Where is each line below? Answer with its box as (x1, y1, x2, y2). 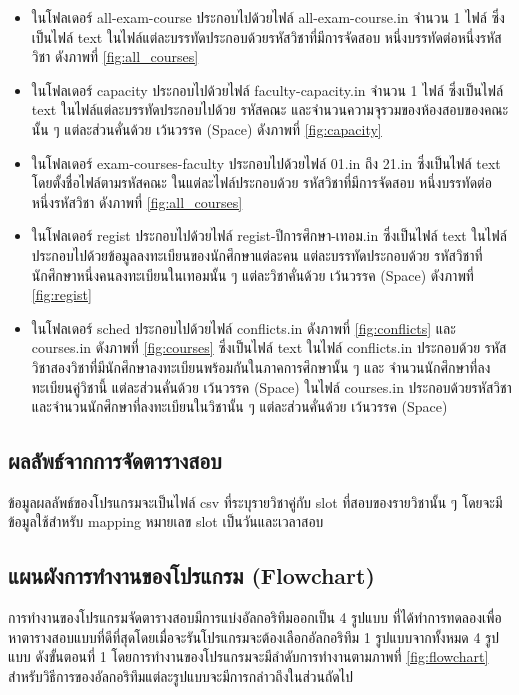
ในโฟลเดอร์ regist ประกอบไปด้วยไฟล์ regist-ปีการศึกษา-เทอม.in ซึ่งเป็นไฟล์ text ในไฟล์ (31, 225, 507, 246)
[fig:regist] (31, 284, 92, 305)
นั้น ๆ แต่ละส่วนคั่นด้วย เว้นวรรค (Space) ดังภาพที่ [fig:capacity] (31, 118, 382, 139)
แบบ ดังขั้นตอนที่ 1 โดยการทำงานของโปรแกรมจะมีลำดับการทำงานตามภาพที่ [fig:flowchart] (8, 646, 489, 667)
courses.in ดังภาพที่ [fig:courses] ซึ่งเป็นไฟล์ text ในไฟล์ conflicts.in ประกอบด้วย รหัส (31, 337, 507, 358)
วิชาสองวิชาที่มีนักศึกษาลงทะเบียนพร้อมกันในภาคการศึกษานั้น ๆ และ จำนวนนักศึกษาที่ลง (31, 356, 491, 377)
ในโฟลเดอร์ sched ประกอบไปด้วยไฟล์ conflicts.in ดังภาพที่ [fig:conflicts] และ (31, 317, 456, 338)
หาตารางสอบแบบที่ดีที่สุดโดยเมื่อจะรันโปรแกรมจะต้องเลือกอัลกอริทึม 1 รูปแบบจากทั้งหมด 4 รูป (8, 626, 500, 647)
